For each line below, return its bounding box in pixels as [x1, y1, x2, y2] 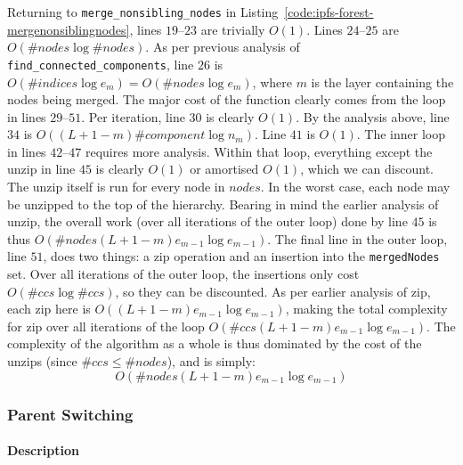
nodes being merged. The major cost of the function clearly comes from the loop [7, 90, 446, 109]
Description [7, 441, 80, 460]
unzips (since [7, 352, 77, 371]
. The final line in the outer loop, [267, 229, 448, 248]
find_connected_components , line [7, 54, 194, 73]
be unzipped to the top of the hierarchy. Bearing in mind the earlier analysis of [7, 194, 439, 213]
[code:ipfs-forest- [284, 3, 374, 20]
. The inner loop [356, 125, 445, 143]
